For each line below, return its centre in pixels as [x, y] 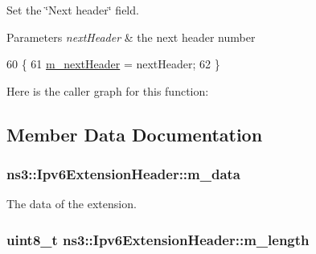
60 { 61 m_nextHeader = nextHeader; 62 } [113, 64]
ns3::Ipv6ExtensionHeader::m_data [124, 174]
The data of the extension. [72, 204]
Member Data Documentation [135, 134]
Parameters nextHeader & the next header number [131, 37]
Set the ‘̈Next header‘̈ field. [73, 10]
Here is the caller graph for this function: [108, 90]
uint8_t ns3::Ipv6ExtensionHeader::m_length [158, 239]
